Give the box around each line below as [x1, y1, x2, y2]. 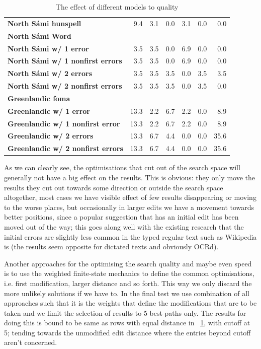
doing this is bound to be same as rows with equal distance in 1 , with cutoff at [4, 317, 250, 328]
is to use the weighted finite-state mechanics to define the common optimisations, [4, 268, 254, 278]
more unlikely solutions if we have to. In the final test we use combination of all [4, 288, 249, 298]
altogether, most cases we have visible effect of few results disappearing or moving [4, 192, 256, 202]
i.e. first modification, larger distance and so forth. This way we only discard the [4, 277, 252, 288]
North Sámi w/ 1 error [8, 43, 89, 53]
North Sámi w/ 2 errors [8, 68, 93, 79]
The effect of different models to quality [55, 2, 179, 12]
